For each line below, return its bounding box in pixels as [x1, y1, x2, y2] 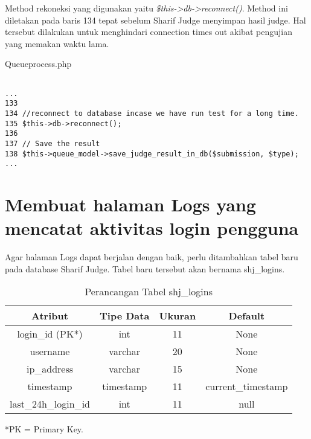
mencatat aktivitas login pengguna [5, 216, 299, 240]
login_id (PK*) [17, 327, 83, 341]
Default [228, 309, 265, 323]
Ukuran [159, 309, 196, 323]
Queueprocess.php [5, 57, 72, 70]
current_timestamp [205, 379, 288, 394]
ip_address [26, 362, 74, 376]
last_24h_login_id [10, 397, 91, 411]
